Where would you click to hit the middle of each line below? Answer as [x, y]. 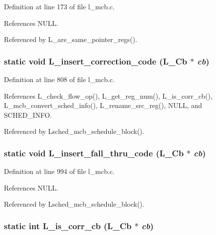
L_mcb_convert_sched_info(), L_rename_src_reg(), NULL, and [103, 105]
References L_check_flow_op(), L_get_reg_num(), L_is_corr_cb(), [108, 96]
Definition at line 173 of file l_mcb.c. [59, 6]
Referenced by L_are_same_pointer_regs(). [71, 39]
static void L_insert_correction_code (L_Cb [96, 61]
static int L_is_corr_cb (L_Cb [68, 225]
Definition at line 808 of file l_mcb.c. [59, 79]
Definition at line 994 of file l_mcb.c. [59, 171]
